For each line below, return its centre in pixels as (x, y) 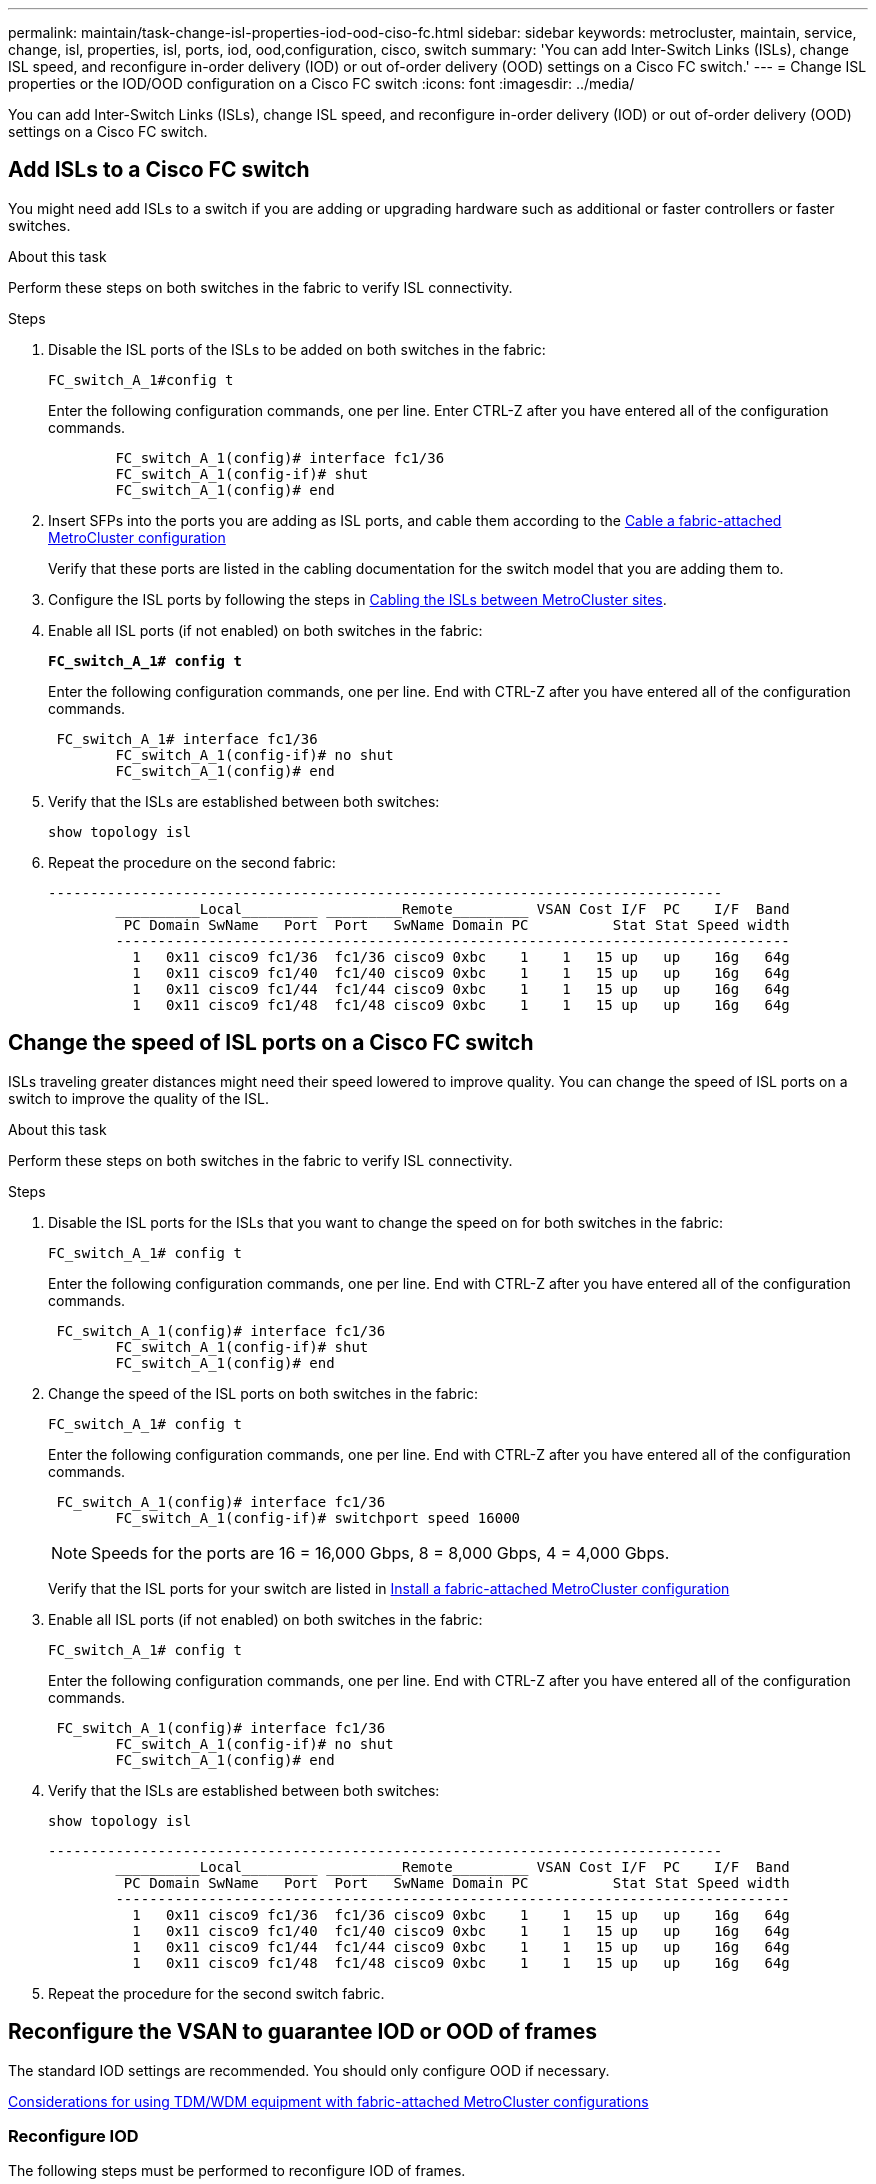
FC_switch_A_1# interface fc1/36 (187, 738)
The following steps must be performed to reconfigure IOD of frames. (237, 2171)
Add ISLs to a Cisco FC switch (159, 170)
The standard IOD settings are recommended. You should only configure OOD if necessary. (309, 2070)
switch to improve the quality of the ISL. (139, 1098)
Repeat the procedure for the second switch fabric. (216, 1993)
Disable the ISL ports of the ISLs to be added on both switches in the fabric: (297, 349)
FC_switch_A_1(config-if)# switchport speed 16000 (318, 1517)
